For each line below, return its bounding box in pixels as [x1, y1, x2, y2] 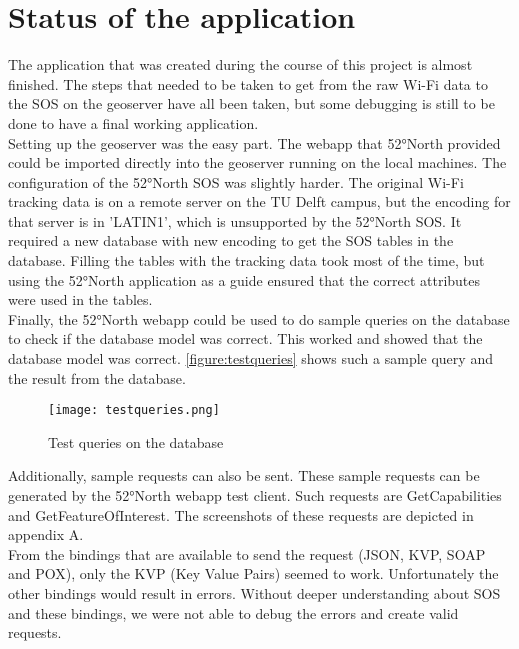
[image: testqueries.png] [48, 403, 220, 418]
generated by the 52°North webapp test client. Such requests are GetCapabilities [8, 485, 502, 506]
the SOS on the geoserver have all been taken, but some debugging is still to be [8, 93, 495, 114]
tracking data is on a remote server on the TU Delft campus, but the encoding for [8, 191, 511, 212]
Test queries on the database [48, 431, 224, 452]
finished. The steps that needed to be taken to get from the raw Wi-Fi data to [8, 73, 488, 94]
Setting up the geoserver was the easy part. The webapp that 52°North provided [8, 132, 501, 153]
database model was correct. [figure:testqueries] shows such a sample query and [8, 348, 493, 369]
